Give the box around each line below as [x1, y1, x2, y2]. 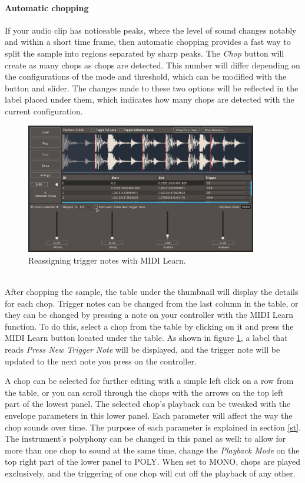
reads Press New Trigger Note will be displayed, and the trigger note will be [5, 343, 280, 355]
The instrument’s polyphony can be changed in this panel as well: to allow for [5, 432, 286, 445]
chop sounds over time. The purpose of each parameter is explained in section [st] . [5, 420, 301, 433]
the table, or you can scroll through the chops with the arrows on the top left [5, 386, 284, 398]
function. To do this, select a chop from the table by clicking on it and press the [5, 320, 294, 332]
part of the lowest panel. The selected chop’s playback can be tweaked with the [5, 397, 291, 410]
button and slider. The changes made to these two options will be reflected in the [5, 81, 299, 94]
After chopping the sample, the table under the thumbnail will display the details [5, 285, 299, 297]
